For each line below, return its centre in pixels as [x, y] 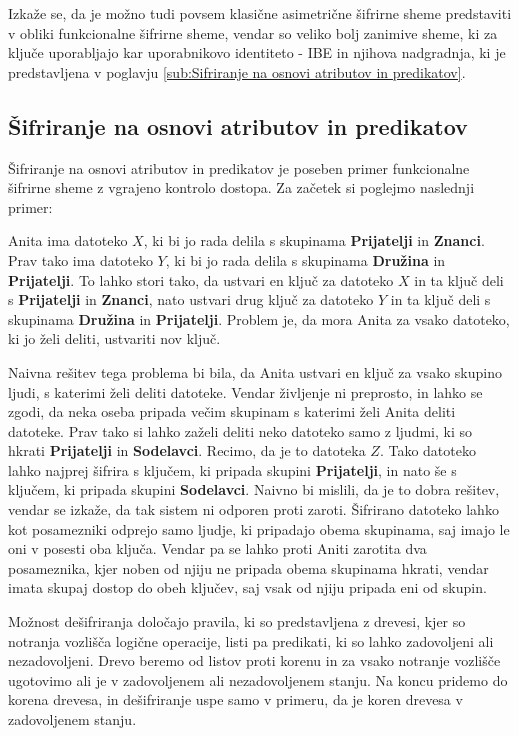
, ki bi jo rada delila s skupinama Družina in [305, 259]
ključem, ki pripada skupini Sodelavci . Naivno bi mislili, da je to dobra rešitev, [254, 489]
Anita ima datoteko [68, 240]
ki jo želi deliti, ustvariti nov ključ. [114, 338]
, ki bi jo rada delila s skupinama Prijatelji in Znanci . [314, 240]
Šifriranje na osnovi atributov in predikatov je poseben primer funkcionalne [239, 167]
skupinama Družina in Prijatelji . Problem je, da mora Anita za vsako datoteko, [259, 318]
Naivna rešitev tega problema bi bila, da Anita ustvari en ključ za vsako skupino [255, 371]
